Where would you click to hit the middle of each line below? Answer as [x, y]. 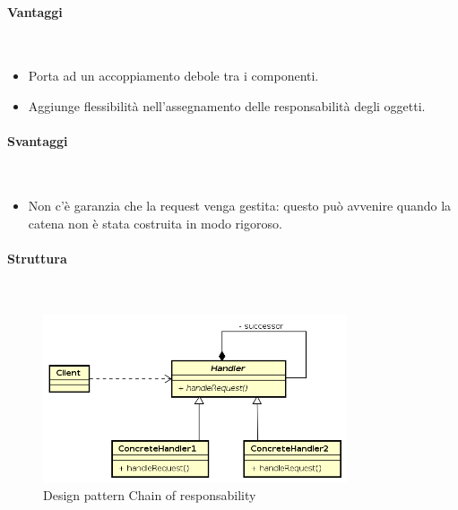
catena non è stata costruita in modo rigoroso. [155, 223]
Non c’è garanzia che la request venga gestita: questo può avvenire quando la [240, 205]
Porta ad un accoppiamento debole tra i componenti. [173, 76]
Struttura [37, 258]
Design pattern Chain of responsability [150, 495]
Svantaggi [38, 141]
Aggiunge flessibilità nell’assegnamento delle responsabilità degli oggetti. [227, 105]
